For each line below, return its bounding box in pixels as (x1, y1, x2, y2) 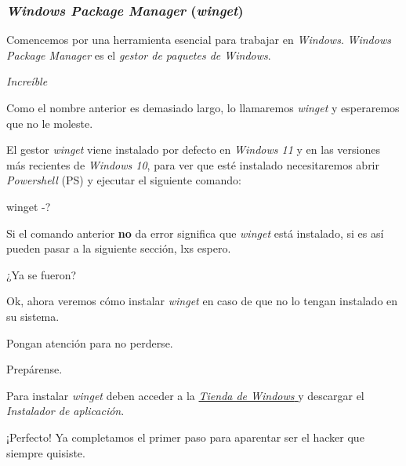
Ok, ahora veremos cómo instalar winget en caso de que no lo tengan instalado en (6, 293, 398, 309)
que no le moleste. (6, 115, 93, 131)
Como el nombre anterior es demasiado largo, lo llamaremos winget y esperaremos (6, 100, 400, 115)
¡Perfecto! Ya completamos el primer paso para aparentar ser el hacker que (6, 428, 364, 445)
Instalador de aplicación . (6, 402, 125, 419)
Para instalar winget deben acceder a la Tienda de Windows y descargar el (6, 387, 364, 403)
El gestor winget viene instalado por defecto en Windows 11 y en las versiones (6, 141, 380, 158)
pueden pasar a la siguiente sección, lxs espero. (6, 240, 231, 257)
